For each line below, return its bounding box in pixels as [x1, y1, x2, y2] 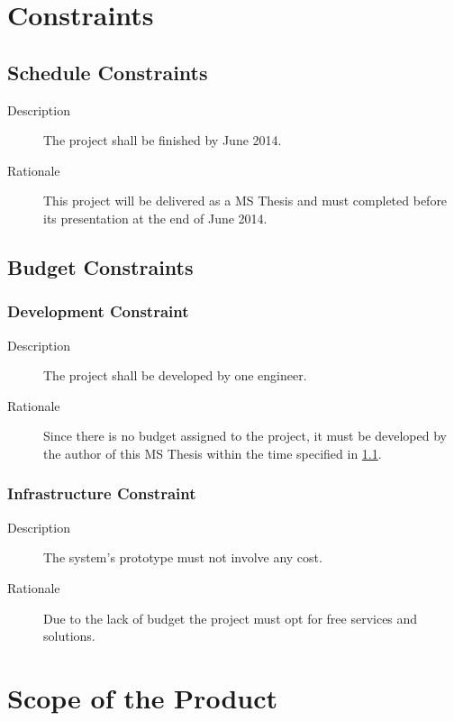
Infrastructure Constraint [7, 482, 196, 505]
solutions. [43, 626, 95, 645]
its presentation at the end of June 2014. [43, 208, 268, 227]
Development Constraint [7, 300, 189, 323]
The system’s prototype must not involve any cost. [43, 548, 322, 567]
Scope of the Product [7, 679, 277, 716]
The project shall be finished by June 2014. [43, 131, 282, 150]
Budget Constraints [7, 252, 194, 280]
